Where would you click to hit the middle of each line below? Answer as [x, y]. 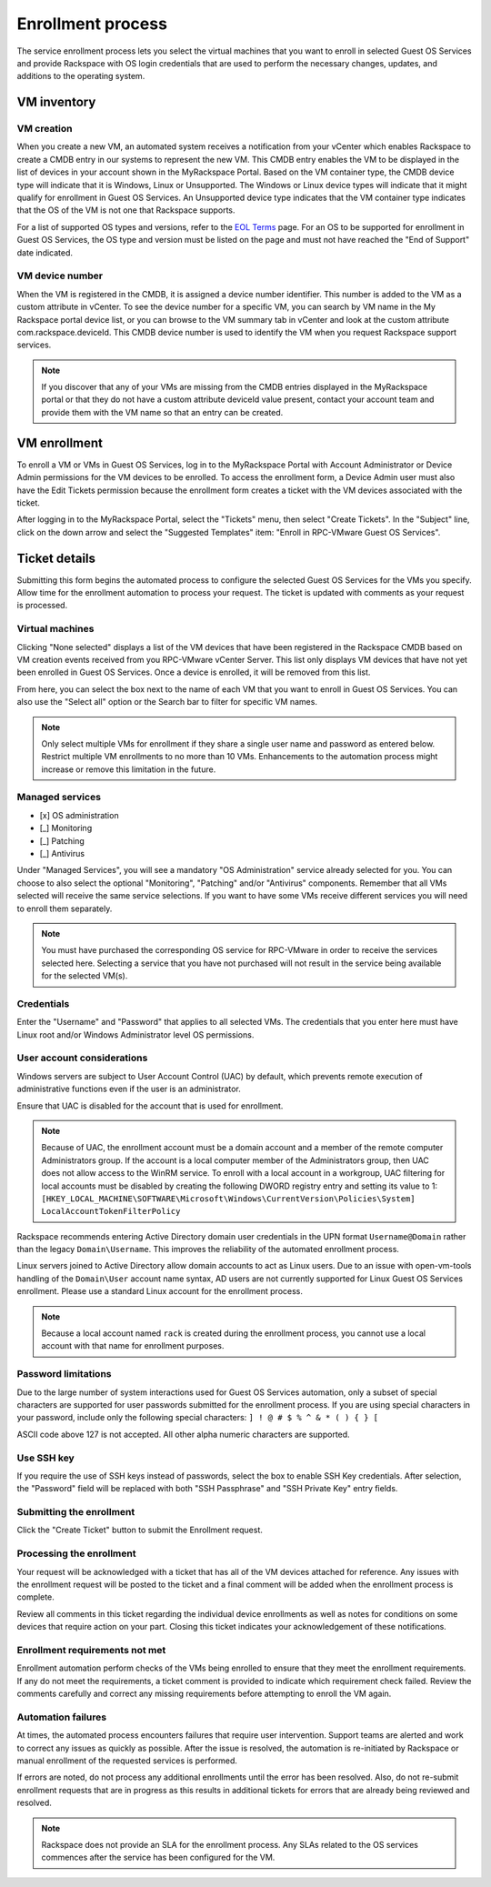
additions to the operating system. [81, 76]
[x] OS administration [79, 815]
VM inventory [56, 102]
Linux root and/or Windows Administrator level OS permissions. [135, 1034]
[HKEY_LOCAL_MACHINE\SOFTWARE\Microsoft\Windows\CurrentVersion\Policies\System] [228, 1199]
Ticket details [56, 558]
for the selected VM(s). [85, 976]
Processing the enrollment [76, 1553]
